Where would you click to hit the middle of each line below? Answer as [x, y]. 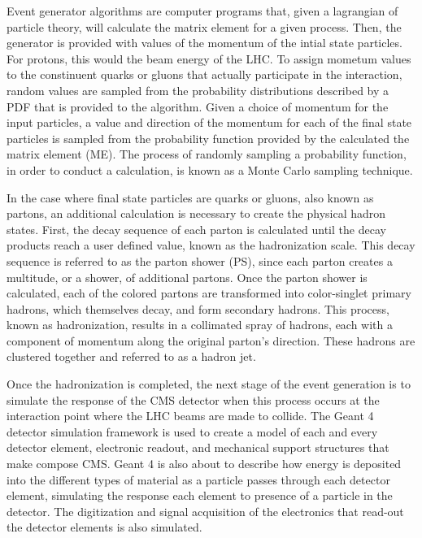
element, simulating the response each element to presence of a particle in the [200, 495]
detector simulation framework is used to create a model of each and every [192, 431]
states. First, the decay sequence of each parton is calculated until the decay [196, 229]
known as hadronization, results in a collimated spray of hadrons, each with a [200, 325]
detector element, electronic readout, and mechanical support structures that [198, 447]
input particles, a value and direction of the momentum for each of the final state [209, 122]
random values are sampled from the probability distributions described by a [198, 90]
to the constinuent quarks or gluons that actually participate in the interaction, [204, 74]
